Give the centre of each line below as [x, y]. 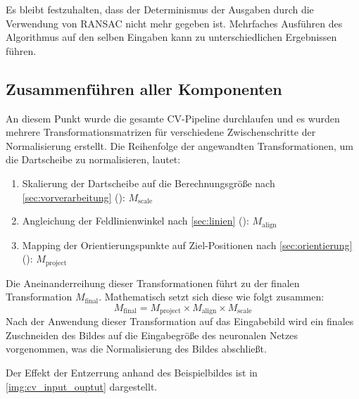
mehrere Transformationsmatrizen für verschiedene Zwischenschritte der [161, 132]
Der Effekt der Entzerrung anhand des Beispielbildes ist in [132, 373]
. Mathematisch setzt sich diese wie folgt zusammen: [212, 297]
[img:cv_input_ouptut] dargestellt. [82, 386]
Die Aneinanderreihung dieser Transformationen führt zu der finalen [153, 283]
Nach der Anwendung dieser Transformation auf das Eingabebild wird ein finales [180, 321]
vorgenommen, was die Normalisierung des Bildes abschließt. [136, 349]
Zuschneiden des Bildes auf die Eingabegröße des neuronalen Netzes [152, 335]
